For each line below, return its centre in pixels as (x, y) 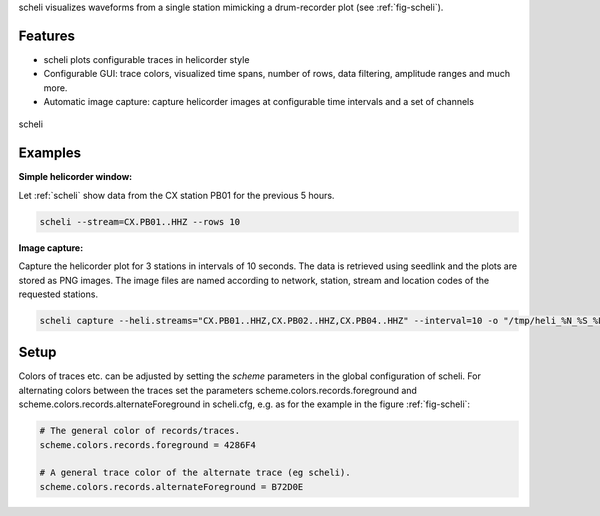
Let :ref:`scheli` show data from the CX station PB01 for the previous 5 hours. (176, 195)
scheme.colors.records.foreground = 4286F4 (148, 444)
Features (46, 35)
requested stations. (58, 294)
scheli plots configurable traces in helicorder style (146, 59)
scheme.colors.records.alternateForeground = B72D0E (171, 486)
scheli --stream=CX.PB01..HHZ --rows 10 (139, 221)
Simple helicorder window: (75, 177)
